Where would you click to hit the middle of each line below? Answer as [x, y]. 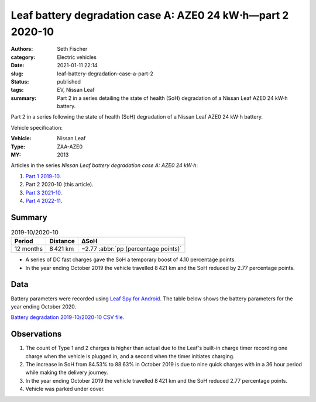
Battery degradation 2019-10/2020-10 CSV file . [68, 317]
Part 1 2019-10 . [43, 176]
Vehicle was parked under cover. [65, 389]
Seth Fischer [72, 49]
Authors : [22, 49]
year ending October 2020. [44, 306]
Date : [18, 65]
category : [23, 57]
